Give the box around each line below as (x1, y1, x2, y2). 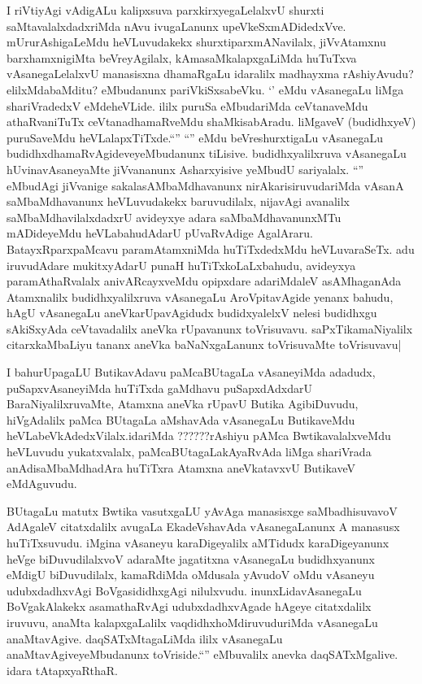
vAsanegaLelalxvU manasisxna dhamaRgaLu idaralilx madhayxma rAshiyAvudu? (7, 65, 414, 82)
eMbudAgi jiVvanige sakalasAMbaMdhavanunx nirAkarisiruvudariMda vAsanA (7, 176, 404, 194)
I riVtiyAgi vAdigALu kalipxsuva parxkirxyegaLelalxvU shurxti (7, 2, 324, 18)
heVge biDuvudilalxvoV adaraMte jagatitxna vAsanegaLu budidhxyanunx (7, 550, 375, 567)
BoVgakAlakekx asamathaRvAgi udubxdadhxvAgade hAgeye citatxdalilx (7, 598, 372, 615)
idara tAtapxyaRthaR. (7, 661, 118, 678)
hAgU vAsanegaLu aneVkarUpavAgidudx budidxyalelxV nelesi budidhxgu (7, 304, 377, 321)
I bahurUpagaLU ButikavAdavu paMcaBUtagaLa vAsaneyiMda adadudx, (7, 364, 376, 381)
